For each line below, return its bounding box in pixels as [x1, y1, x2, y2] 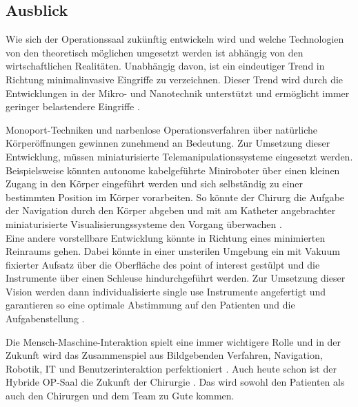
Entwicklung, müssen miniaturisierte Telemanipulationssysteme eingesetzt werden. [6, 149, 353, 163]
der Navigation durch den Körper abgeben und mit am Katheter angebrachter [6, 203, 336, 218]
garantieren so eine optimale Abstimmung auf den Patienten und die [6, 298, 295, 312]
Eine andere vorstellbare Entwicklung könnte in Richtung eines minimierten [6, 230, 326, 244]
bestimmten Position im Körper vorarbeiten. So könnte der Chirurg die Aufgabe [6, 189, 345, 204]
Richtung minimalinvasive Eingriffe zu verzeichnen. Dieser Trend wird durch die [6, 72, 344, 86]
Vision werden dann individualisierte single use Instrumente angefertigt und [6, 284, 326, 298]
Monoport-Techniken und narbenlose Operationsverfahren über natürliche [6, 122, 318, 136]
